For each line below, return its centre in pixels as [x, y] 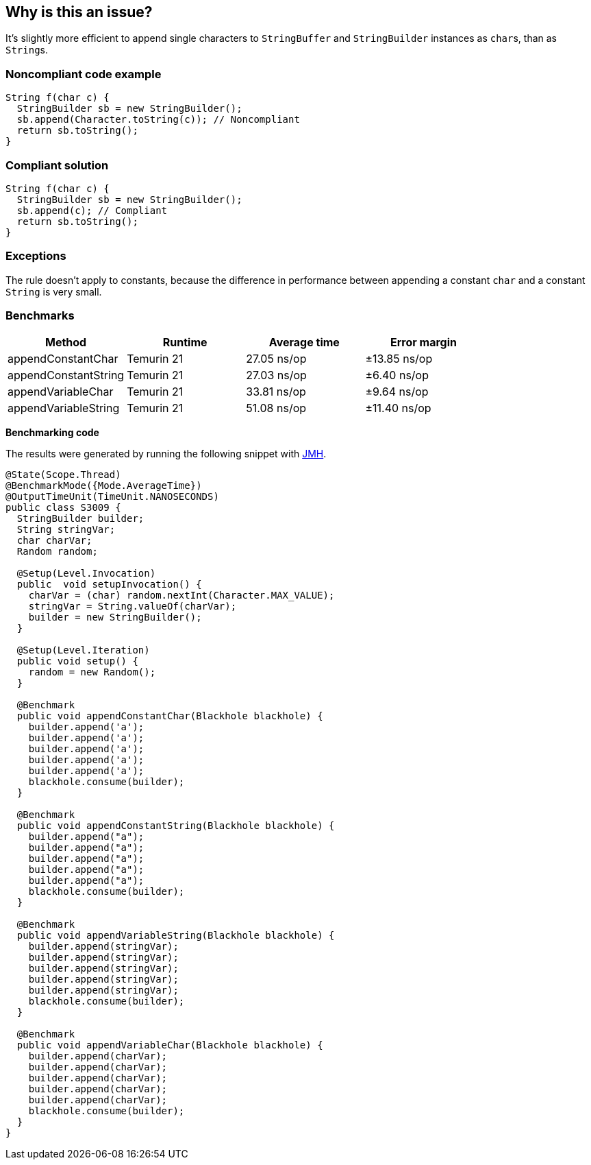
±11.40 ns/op [398, 408]
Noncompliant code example [84, 74]
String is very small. [54, 291]
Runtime [185, 343]
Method [66, 343]
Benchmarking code [52, 433]
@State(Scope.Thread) [63, 475]
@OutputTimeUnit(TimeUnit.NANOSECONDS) [112, 497]
